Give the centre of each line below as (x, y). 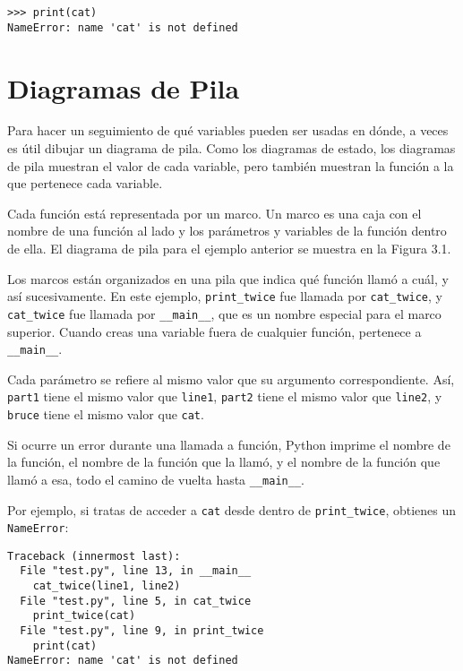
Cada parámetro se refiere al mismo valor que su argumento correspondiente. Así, (231, 379)
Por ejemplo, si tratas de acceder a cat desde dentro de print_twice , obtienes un (232, 509)
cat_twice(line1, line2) (107, 586)
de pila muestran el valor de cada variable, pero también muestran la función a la (231, 165)
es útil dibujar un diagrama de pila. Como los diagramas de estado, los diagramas (231, 148)
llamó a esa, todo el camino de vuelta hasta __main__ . (156, 479)
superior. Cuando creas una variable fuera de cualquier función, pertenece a (214, 331)
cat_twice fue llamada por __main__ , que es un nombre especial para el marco (224, 313)
